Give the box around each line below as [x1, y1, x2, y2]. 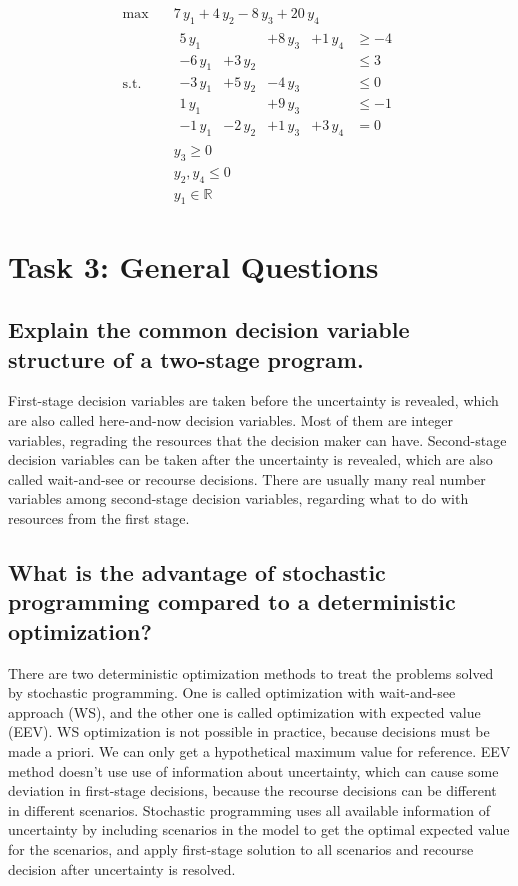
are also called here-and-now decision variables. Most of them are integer [8, 410, 453, 431]
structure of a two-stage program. [8, 343, 364, 374]
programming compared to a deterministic [8, 586, 456, 617]
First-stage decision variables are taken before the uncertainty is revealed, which [8, 390, 499, 411]
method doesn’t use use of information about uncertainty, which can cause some [8, 760, 499, 781]
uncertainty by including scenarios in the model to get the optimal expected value [8, 819, 510, 840]
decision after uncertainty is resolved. [8, 858, 236, 879]
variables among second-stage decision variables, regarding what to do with [8, 488, 469, 509]
